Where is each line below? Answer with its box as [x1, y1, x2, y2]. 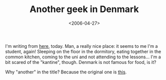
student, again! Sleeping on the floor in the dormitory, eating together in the [5, 48, 161, 54]
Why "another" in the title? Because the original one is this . [5, 69, 127, 75]
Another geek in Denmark [30, 4, 139, 15]
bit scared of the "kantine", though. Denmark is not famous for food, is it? [5, 59, 156, 65]
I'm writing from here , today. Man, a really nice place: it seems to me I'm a [5, 43, 158, 49]
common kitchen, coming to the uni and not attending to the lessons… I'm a [5, 54, 161, 60]
